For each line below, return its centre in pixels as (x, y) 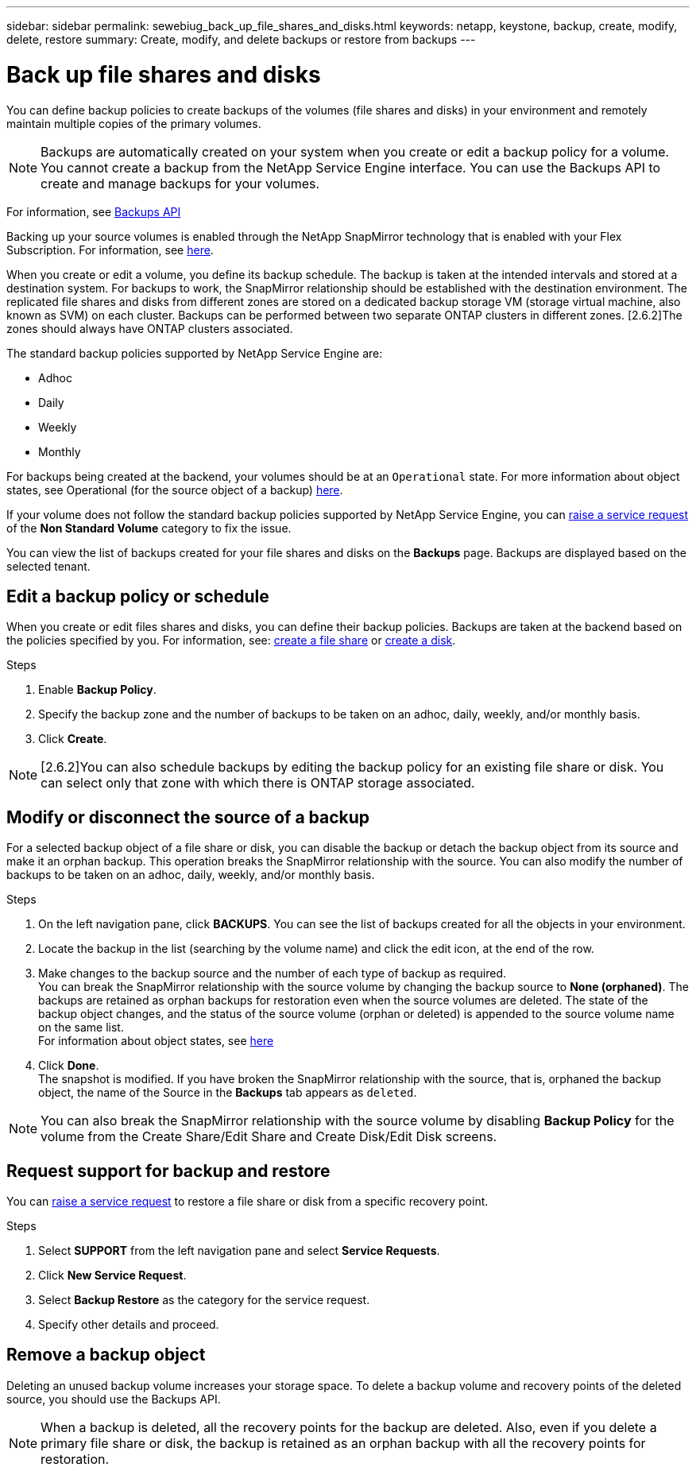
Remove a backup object (106, 1355)
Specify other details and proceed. (129, 1325)
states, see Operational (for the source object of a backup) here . (175, 490)
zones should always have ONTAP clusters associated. (150, 328)
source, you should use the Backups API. (114, 1399)
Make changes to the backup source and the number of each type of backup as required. (273, 974)
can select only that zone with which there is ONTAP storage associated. (258, 783)
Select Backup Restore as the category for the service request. (204, 1300)
